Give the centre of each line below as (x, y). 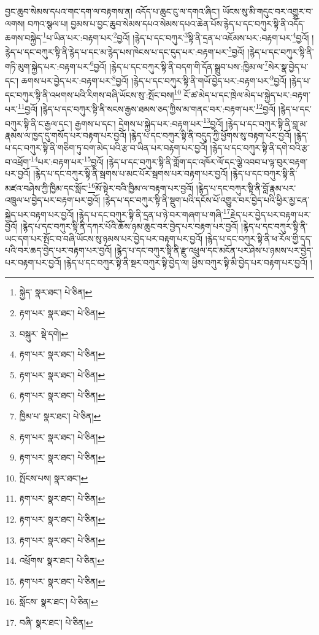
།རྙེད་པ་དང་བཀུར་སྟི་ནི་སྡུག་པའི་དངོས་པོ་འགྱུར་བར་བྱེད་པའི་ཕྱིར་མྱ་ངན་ (206, 200)
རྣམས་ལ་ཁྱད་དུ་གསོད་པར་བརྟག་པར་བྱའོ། (66, 135)
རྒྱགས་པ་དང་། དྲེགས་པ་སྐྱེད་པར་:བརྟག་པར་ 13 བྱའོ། (149, 122)
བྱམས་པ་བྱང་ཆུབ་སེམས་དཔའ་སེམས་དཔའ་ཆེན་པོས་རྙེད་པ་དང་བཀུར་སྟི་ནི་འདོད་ (188, 23)
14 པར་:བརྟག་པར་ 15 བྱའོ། (67, 161)
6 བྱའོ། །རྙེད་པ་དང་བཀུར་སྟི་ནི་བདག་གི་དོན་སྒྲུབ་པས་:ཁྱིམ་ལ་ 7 (179, 65)
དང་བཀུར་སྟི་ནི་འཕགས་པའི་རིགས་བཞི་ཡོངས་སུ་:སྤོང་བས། (90, 94)
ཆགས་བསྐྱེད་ (24, 37)
